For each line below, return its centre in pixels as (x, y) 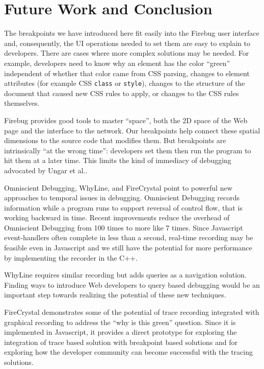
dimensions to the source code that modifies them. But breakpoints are (115, 140)
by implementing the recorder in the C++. (71, 257)
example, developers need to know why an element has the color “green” (117, 63)
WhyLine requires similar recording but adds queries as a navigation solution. (125, 275)
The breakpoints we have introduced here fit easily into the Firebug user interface (132, 33)
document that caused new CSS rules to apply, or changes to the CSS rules (122, 93)
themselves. (22, 103)
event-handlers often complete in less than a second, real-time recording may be (129, 237)
